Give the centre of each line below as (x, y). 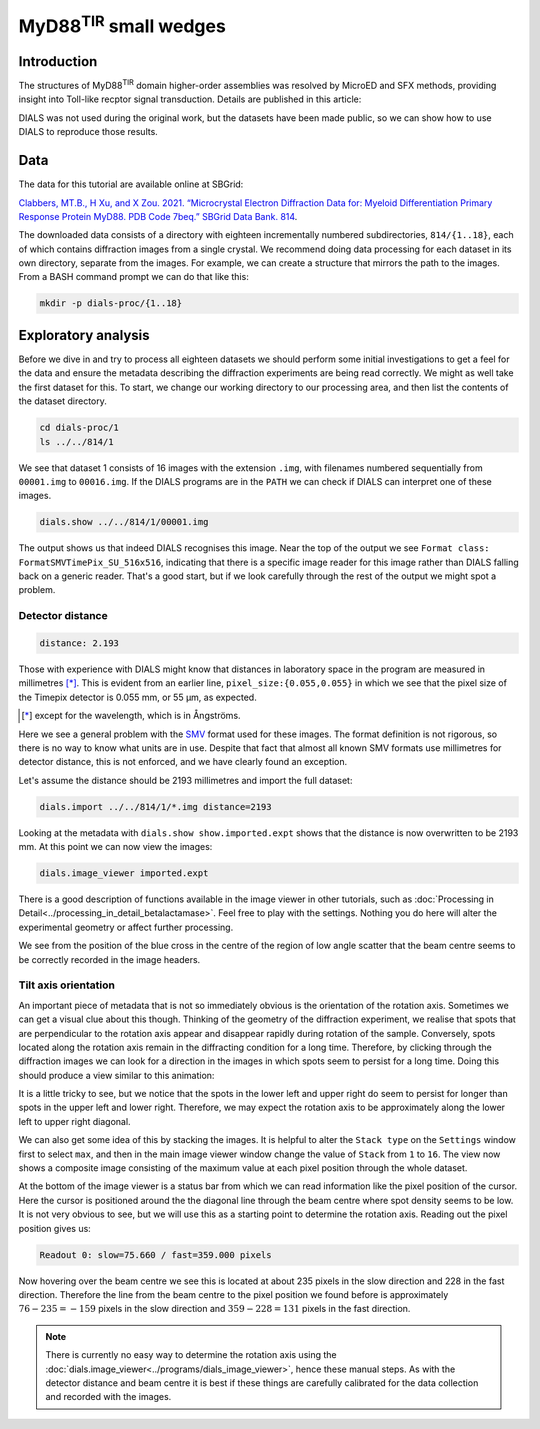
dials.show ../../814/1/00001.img (124, 522)
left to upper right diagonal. (74, 1121)
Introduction (58, 61)
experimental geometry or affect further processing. (126, 927)
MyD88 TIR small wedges (122, 24)
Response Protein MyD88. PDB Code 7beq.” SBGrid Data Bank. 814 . (158, 216)
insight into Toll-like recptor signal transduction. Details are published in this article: (190, 99)
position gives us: (55, 1228)
